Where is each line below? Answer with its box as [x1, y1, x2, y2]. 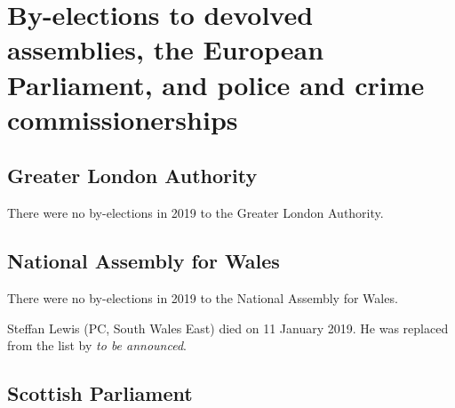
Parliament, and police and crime [7, 66, 425, 102]
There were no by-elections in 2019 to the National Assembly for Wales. [7, 288, 398, 307]
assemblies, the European [7, 31, 324, 68]
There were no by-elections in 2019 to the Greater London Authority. [7, 204, 384, 222]
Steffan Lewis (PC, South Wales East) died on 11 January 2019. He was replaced [7, 318, 449, 337]
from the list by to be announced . [7, 336, 187, 355]
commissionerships [7, 100, 238, 137]
